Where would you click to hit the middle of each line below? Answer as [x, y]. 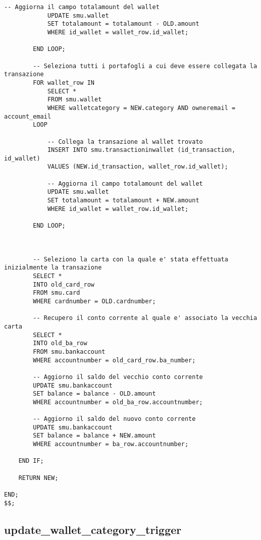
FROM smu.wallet [74, 100]
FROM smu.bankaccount [69, 352]
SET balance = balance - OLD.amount [94, 394]
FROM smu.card [57, 293]
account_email [28, 116]
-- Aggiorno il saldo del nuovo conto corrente [114, 419]
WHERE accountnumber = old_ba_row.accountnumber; [118, 402]
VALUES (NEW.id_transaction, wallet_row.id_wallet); [138, 167]
